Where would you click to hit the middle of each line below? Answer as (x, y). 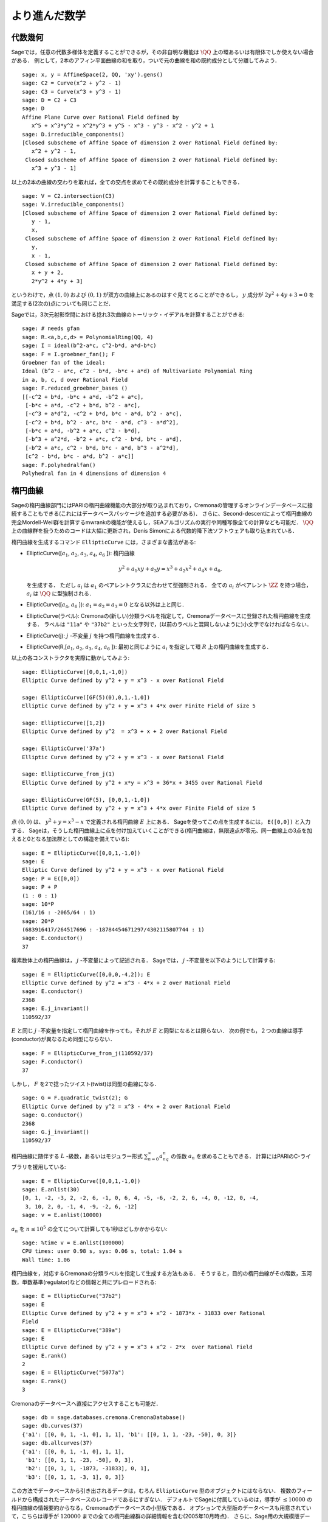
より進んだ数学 (49, 16)
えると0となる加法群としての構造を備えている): (70, 839)
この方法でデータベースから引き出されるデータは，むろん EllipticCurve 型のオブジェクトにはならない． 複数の (154, 1491)
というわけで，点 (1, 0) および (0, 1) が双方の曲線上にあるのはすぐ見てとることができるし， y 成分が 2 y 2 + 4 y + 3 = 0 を (163, 294)
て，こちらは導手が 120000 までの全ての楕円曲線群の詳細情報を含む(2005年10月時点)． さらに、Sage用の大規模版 (155, 1517)
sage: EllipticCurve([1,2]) (64, 723)
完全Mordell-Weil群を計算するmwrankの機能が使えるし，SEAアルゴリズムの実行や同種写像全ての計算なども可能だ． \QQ (162, 522)
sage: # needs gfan (51, 328)
